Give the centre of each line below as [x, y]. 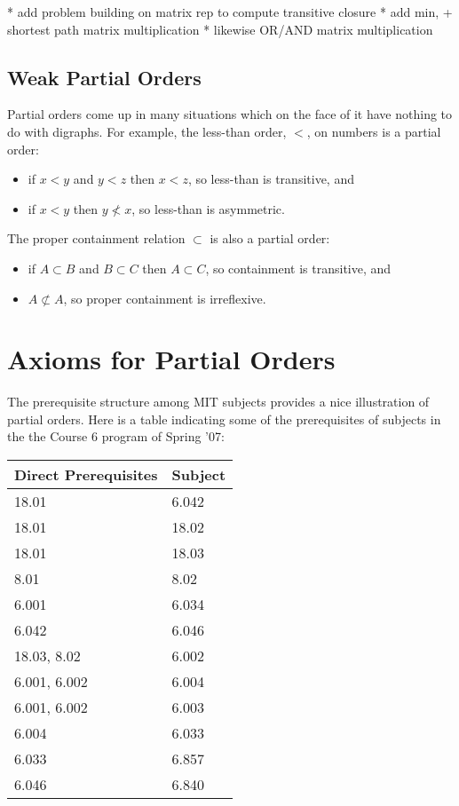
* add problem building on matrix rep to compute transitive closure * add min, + [230, 12]
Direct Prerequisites [86, 475]
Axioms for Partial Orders [171, 359]
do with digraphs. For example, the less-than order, [147, 131]
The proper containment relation [96, 238]
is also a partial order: [270, 238]
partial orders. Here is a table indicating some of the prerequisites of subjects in [224, 419]
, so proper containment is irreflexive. [165, 298]
